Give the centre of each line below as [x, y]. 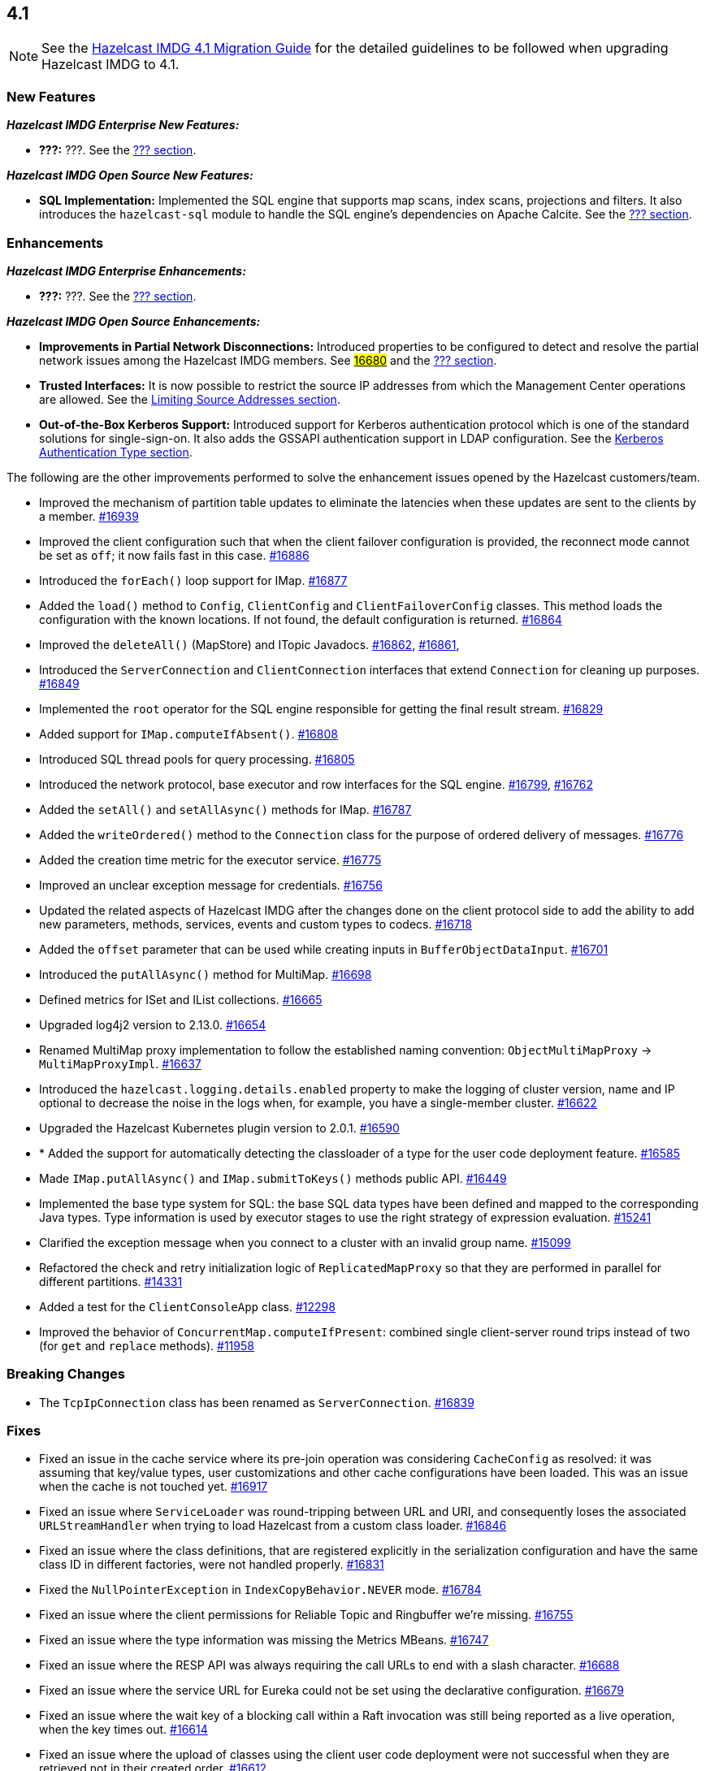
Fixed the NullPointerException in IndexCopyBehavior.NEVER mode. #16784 [260, 1590]
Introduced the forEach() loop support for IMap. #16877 [193, 580]
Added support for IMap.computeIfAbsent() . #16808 [188, 734]
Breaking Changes [66, 1374]
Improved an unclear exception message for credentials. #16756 [211, 885]
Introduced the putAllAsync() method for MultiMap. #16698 [206, 974]
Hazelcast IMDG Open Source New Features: [130, 175]
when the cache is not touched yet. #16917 [154, 1487]
